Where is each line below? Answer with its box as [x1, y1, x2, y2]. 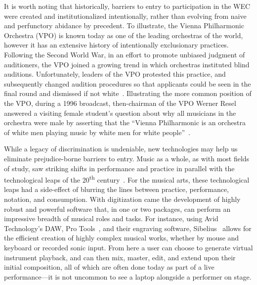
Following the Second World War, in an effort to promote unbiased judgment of [4, 49, 245, 59]
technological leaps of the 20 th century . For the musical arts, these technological [4, 173, 250, 185]
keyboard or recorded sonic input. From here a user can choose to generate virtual [4, 242, 253, 252]
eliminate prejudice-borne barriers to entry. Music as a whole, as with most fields [4, 153, 250, 163]
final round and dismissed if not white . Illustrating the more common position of [4, 88, 252, 98]
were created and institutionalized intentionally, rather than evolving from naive [4, 10, 247, 21]
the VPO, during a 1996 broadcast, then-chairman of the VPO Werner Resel [4, 97, 236, 108]
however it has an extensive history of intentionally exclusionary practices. [4, 40, 229, 50]
